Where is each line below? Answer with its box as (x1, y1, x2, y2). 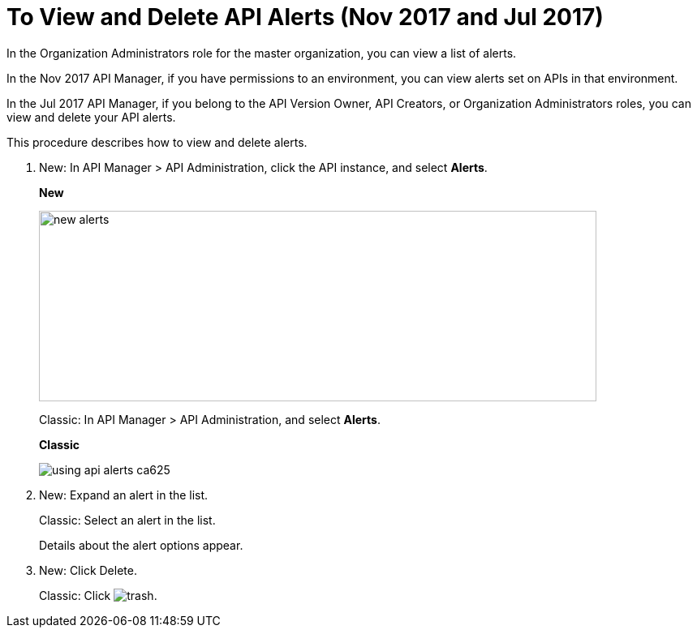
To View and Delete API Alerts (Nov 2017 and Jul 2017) (6, 3, 604, 31)
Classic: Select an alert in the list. (39, 512, 216, 527)
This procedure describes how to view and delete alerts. (6, 135, 308, 149)
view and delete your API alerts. (6, 109, 176, 124)
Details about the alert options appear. (39, 538, 243, 552)
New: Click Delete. (39, 563, 137, 577)
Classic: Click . (39, 588, 157, 602)
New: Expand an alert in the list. (39, 487, 209, 502)
